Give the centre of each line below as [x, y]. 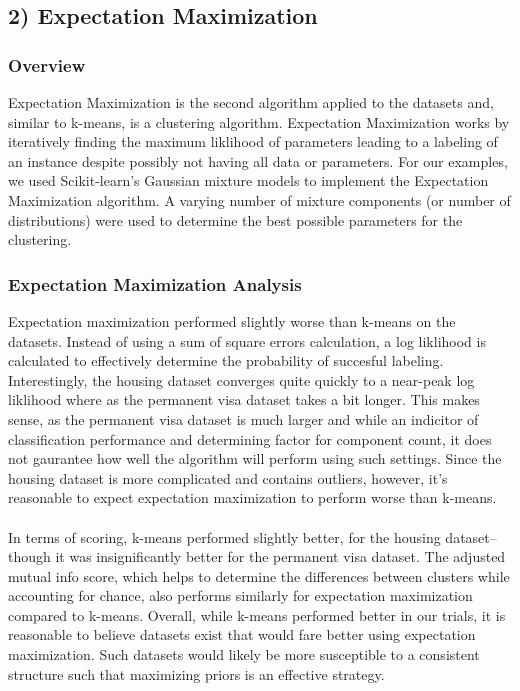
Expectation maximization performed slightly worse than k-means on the [232, 320]
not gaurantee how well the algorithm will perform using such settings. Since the [255, 458]
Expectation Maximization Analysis [155, 283]
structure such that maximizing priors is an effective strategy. [196, 673]
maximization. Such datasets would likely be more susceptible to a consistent [244, 654]
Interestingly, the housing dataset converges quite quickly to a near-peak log [241, 379]
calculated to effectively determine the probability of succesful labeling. [226, 360]
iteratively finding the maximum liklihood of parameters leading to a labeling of [253, 141]
